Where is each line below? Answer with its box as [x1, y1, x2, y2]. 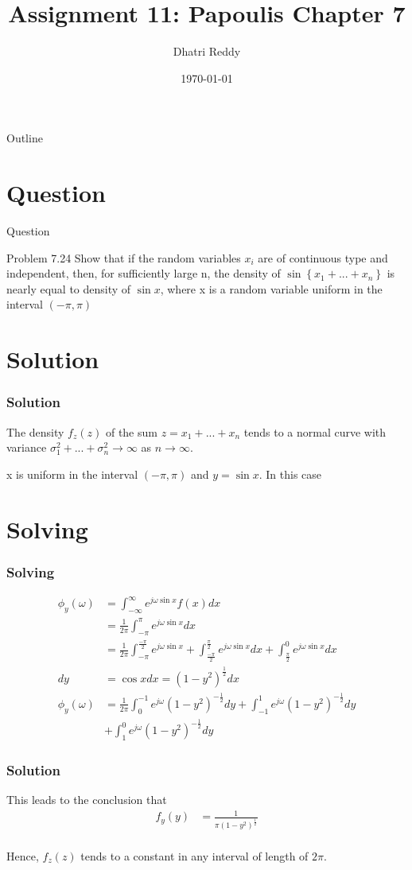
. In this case [258, 465, 322, 482]
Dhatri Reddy [173, 43, 241, 60]
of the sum [105, 423, 157, 440]
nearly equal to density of [6, 280, 131, 297]
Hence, [6, 847, 39, 864]
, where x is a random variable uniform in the [160, 280, 383, 297]
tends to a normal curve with [243, 423, 387, 440]
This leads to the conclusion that [6, 791, 167, 808]
